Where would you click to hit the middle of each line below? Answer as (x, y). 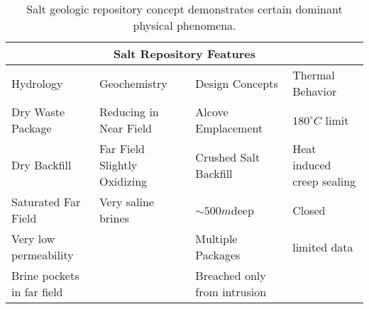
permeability (43, 255)
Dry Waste (38, 112)
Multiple (216, 238)
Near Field (125, 128)
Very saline (126, 202)
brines (114, 218)
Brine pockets (45, 275)
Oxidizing (123, 181)
